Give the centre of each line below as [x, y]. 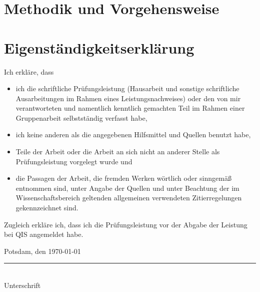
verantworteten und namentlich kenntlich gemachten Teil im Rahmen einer [130, 108]
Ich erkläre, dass [29, 71]
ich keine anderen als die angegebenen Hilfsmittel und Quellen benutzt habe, [133, 134]
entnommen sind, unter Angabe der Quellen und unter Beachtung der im [127, 188]
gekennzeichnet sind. [47, 208]
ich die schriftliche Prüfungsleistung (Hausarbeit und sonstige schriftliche [127, 88]
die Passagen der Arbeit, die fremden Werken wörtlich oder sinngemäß [123, 178]
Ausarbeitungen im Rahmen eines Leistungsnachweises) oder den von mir [128, 98]
